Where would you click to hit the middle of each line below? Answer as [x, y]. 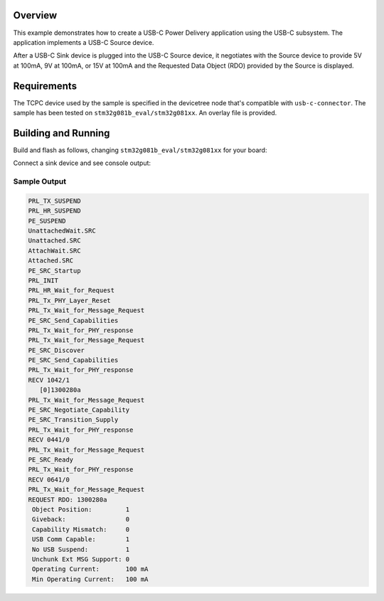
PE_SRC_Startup [54, 271]
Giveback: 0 [81, 520]
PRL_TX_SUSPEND [54, 201]
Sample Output [40, 181]
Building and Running [62, 133]
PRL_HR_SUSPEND [54, 211]
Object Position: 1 [81, 509]
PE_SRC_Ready [51, 459]
